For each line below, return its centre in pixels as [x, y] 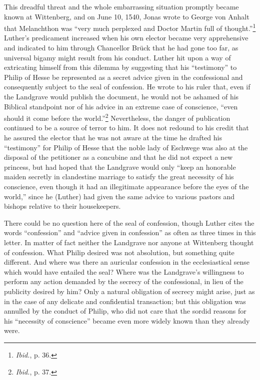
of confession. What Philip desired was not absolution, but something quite [119, 252]
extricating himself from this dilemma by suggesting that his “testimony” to [120, 67]
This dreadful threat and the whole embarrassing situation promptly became [121, 6]
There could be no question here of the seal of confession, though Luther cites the [129, 222]
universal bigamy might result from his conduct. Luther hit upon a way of [117, 57]
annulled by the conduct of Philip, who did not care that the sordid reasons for [125, 311]
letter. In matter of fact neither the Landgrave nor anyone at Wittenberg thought [129, 242]
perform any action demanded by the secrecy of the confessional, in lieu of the [124, 281]
